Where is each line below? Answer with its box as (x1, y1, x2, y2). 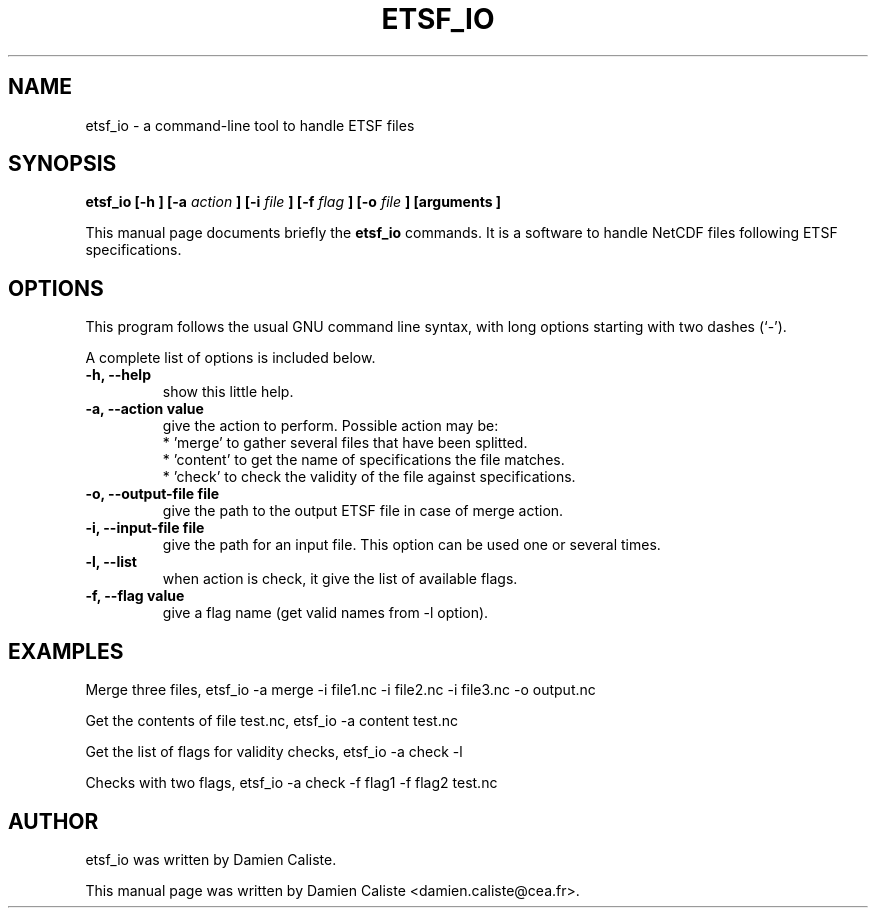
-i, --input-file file (85, 519, 205, 537)
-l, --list (85, 553, 137, 571)
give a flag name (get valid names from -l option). (162, 604, 489, 622)
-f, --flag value (85, 587, 185, 605)
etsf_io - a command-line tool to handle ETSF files (85, 116, 415, 134)
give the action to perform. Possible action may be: (162, 417, 499, 435)
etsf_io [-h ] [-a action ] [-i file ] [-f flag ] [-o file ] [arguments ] (85, 193, 502, 211)
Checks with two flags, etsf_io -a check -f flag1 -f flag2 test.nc (85, 774, 498, 792)
